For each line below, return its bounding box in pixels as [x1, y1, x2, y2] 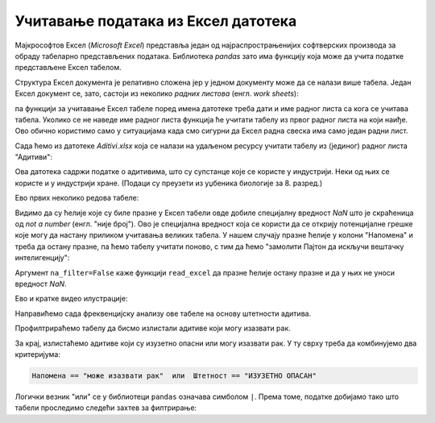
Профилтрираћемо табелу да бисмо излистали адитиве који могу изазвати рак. [14, 323, 292, 334]
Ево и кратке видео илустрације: [14, 294, 128, 304]
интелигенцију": [14, 253, 70, 263]
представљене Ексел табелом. [14, 63, 122, 73]
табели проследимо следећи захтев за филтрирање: [14, 403, 197, 413]
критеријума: [14, 349, 60, 359]
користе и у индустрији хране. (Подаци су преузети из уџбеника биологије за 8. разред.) [14, 178, 323, 188]
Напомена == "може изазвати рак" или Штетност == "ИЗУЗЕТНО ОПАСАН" [31, 371, 317, 380]
